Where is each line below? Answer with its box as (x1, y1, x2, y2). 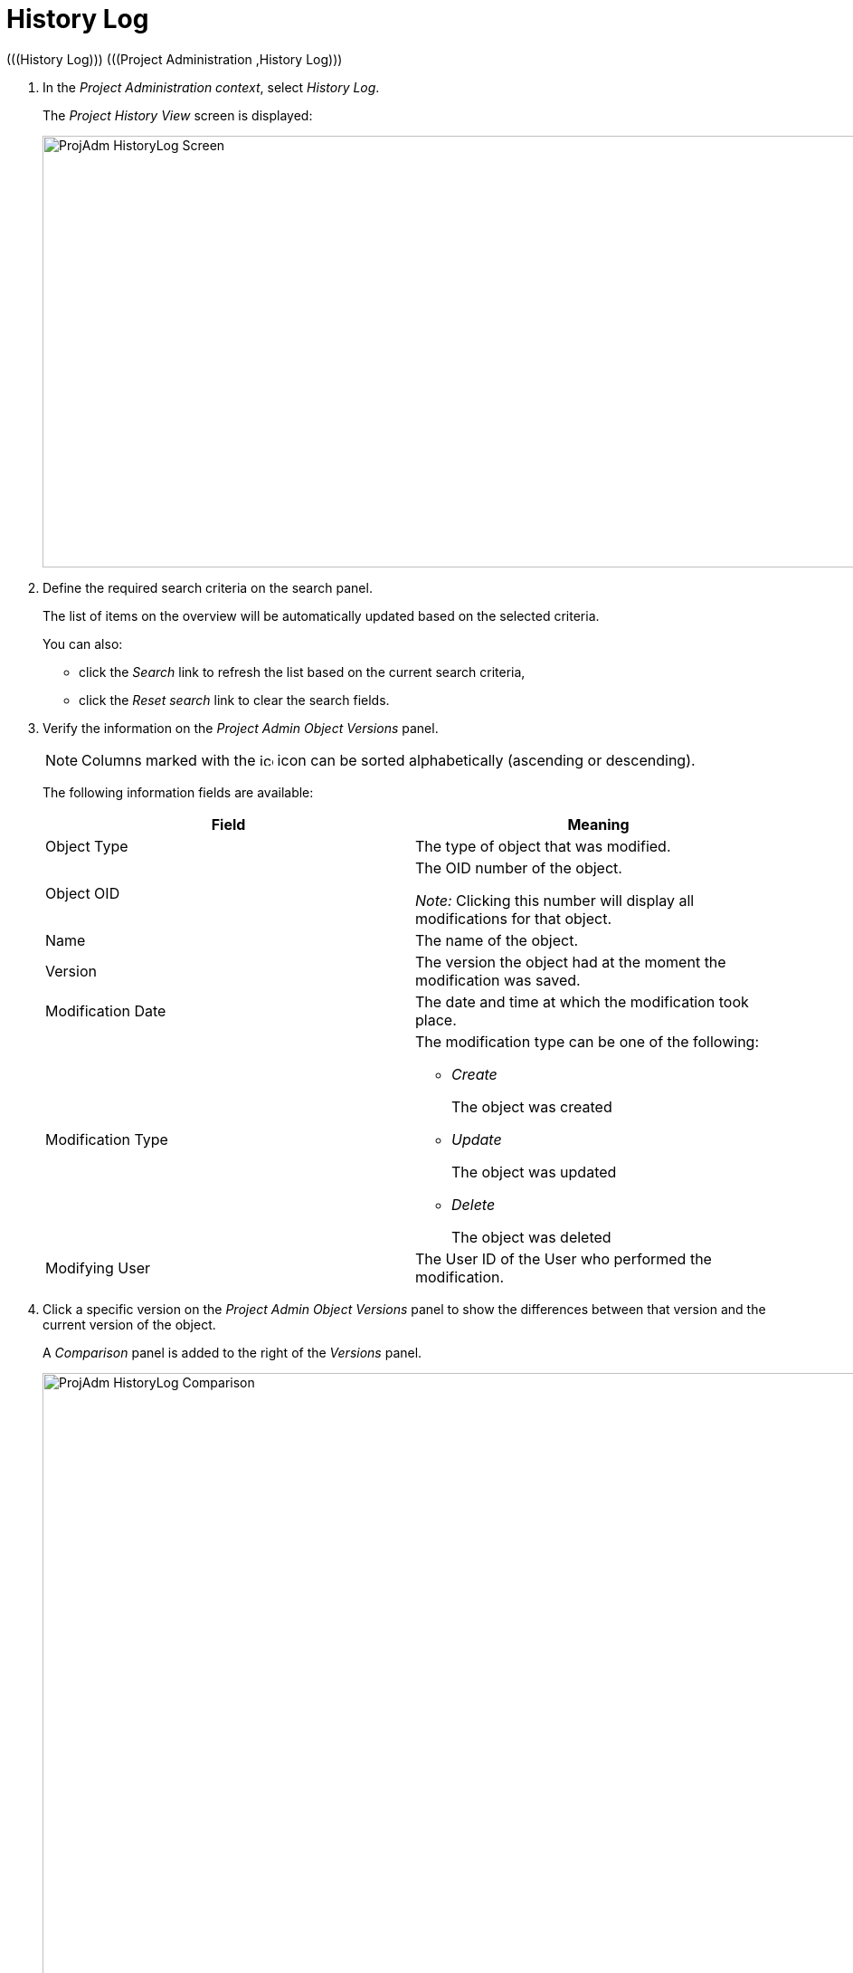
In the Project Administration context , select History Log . (43, 79, 380, 95)
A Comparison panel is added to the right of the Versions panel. (43, 1344, 422, 1360)
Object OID (45, 883, 120, 902)
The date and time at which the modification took (415, 992, 749, 1011)
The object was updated (451, 1162, 617, 1181)
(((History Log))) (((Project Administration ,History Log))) (6, 51, 343, 67)
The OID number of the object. (415, 858, 622, 877)
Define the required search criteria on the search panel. (43, 579, 373, 596)
